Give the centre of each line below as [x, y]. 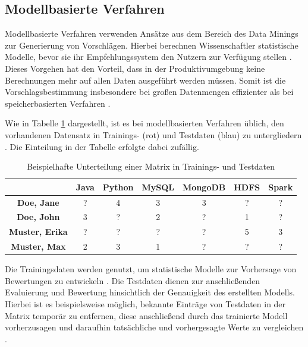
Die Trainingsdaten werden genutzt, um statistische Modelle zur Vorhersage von [151, 269]
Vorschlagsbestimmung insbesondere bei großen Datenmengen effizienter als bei [149, 92]
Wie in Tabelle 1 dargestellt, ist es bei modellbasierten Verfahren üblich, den [144, 123]
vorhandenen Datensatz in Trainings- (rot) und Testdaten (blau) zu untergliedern [153, 134]
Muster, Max [38, 246]
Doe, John [38, 217]
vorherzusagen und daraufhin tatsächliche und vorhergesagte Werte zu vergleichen [154, 327]
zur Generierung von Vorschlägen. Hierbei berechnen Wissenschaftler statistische [152, 45]
